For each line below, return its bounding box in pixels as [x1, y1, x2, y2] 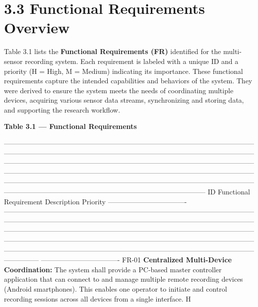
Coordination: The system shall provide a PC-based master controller [4, 264, 222, 274]
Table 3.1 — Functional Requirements [4, 121, 137, 131]
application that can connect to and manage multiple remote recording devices [4, 274, 243, 284]
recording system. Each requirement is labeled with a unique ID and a [25, 56, 239, 66]
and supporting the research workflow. [4, 104, 121, 115]
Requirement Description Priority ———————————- [4, 196, 187, 206]
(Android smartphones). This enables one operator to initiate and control [4, 283, 227, 294]
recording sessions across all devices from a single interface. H [4, 293, 191, 304]
